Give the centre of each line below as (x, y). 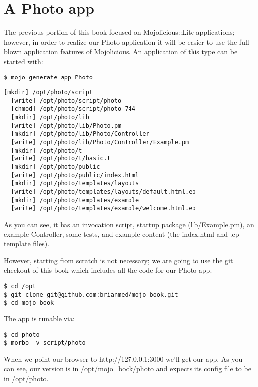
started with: (24, 61)
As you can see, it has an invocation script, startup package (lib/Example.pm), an (129, 224)
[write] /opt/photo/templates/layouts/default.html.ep (103, 192)
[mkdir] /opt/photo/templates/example (75, 200)
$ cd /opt (20, 286)
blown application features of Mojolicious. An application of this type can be (121, 51)
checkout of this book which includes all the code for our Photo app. (108, 270)
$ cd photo (22, 335)
